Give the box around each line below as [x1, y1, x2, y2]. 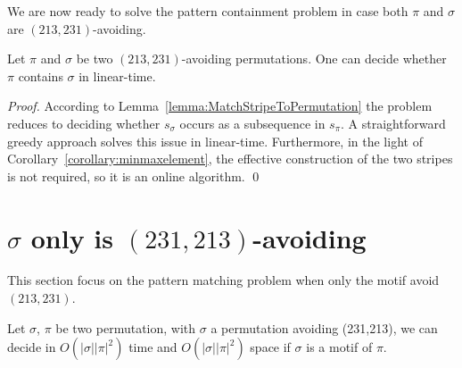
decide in [7, 338, 56, 356]
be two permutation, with [55, 318, 196, 337]
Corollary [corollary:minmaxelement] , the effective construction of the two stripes [7, 149, 453, 168]
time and [128, 338, 177, 356]
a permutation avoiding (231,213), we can [210, 318, 438, 337]
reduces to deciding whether [7, 113, 161, 132]
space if [250, 338, 291, 356]
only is [30, 219, 114, 255]
